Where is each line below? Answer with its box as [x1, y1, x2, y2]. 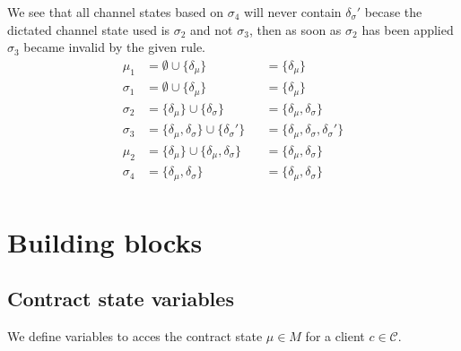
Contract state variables [7, 285, 234, 312]
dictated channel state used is [7, 20, 170, 39]
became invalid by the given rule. [23, 38, 205, 56]
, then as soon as [248, 20, 342, 39]
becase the [364, 3, 422, 21]
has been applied [361, 20, 454, 39]
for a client [305, 327, 365, 346]
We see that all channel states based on [7, 3, 223, 21]
